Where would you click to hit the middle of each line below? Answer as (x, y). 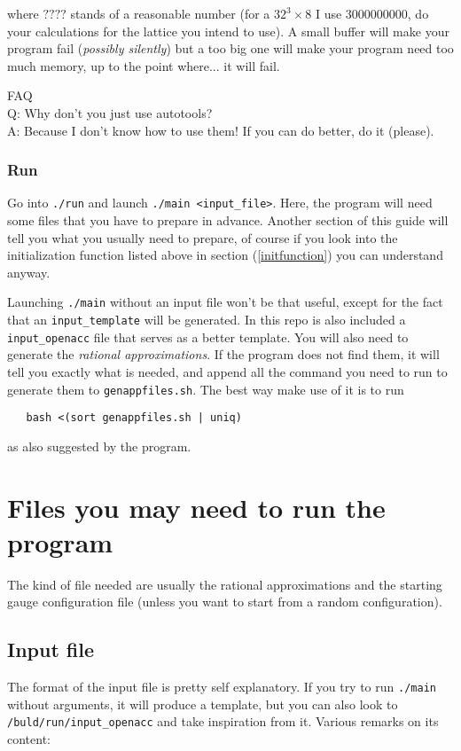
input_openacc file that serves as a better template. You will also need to (208, 336)
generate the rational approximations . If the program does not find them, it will (223, 354)
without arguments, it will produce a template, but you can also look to (203, 704)
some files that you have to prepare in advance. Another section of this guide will (228, 220)
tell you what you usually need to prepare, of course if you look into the (203, 237)
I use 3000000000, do (372, 13)
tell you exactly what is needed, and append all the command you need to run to (227, 371)
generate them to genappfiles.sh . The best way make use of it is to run (206, 389)
